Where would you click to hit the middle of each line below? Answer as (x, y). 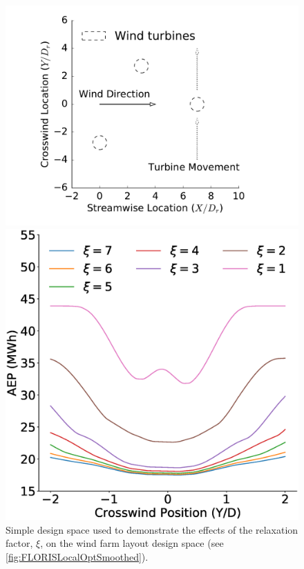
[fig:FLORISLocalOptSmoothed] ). (77, 557)
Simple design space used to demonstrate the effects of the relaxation (152, 529)
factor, (19, 543)
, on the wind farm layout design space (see (132, 543)
